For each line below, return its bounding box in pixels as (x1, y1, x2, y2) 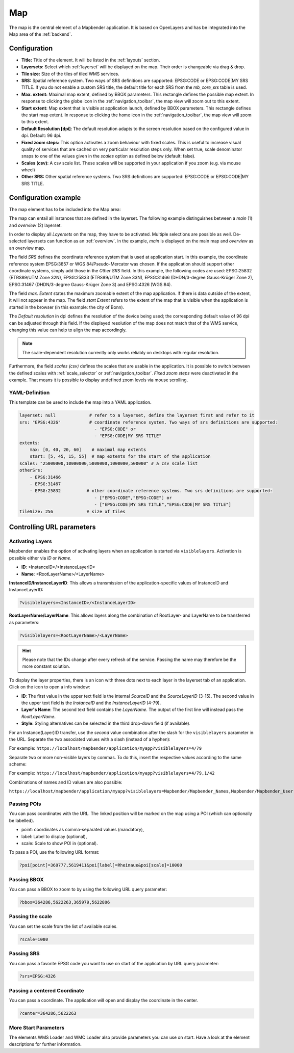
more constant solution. (22, 663, 71, 669)
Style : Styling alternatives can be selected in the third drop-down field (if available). (21, 720, 191, 726)
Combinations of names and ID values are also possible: (9, 779, 122, 785)
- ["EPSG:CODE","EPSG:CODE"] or (94, 495, 172, 500)
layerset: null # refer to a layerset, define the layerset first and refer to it (19, 413, 255, 418)
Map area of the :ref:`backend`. (9, 31, 72, 37)
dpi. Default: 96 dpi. (21, 132, 61, 138)
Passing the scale (9, 913, 52, 920)
